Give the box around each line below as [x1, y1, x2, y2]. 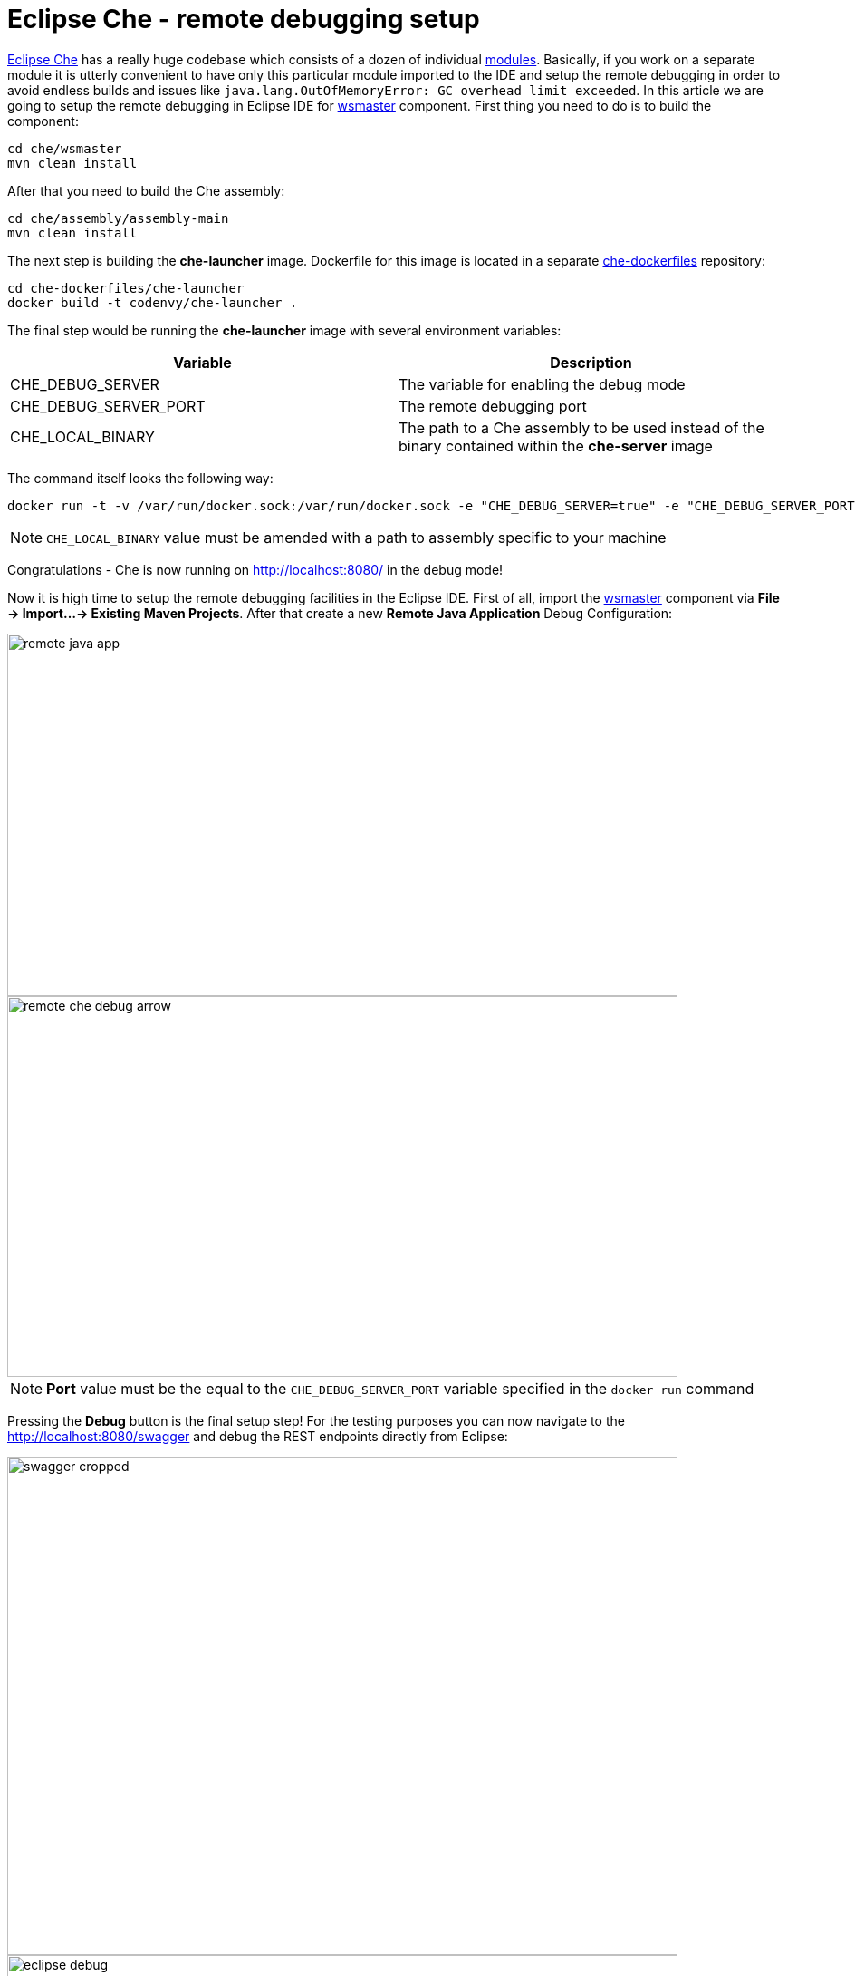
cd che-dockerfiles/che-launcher [7, 280, 245, 295]
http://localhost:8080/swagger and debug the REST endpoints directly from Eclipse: [7, 1428, 508, 1444]
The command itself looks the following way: [7, 470, 274, 486]
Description [550, 353, 632, 372]
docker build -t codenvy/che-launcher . [7, 295, 298, 310]
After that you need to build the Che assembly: [7, 182, 285, 199]
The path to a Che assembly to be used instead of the [399, 418, 764, 437]
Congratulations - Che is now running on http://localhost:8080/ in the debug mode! [7, 561, 504, 577]
